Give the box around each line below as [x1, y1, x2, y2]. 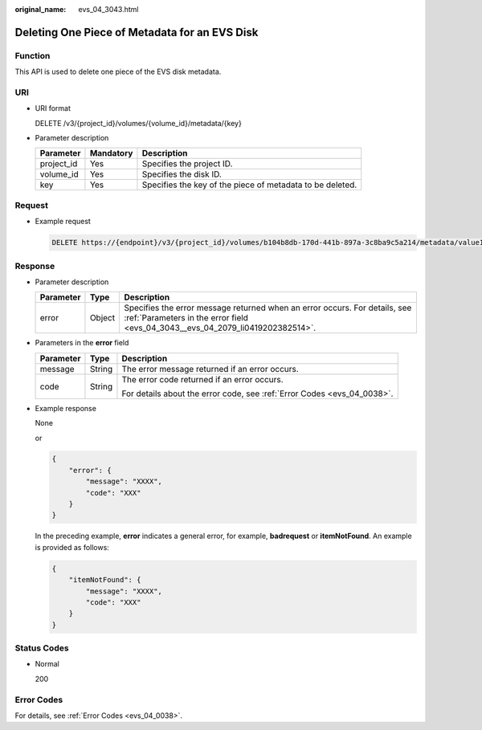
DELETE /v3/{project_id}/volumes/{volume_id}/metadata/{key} [35, 118, 243, 128]
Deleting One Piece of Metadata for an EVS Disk [14, 25, 259, 39]
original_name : [14, 5, 67, 14]
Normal [35, 659, 59, 669]
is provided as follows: [35, 542, 110, 552]
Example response [35, 403, 96, 413]
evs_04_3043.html [78, 5, 139, 14]
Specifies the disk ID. [141, 169, 223, 180]
